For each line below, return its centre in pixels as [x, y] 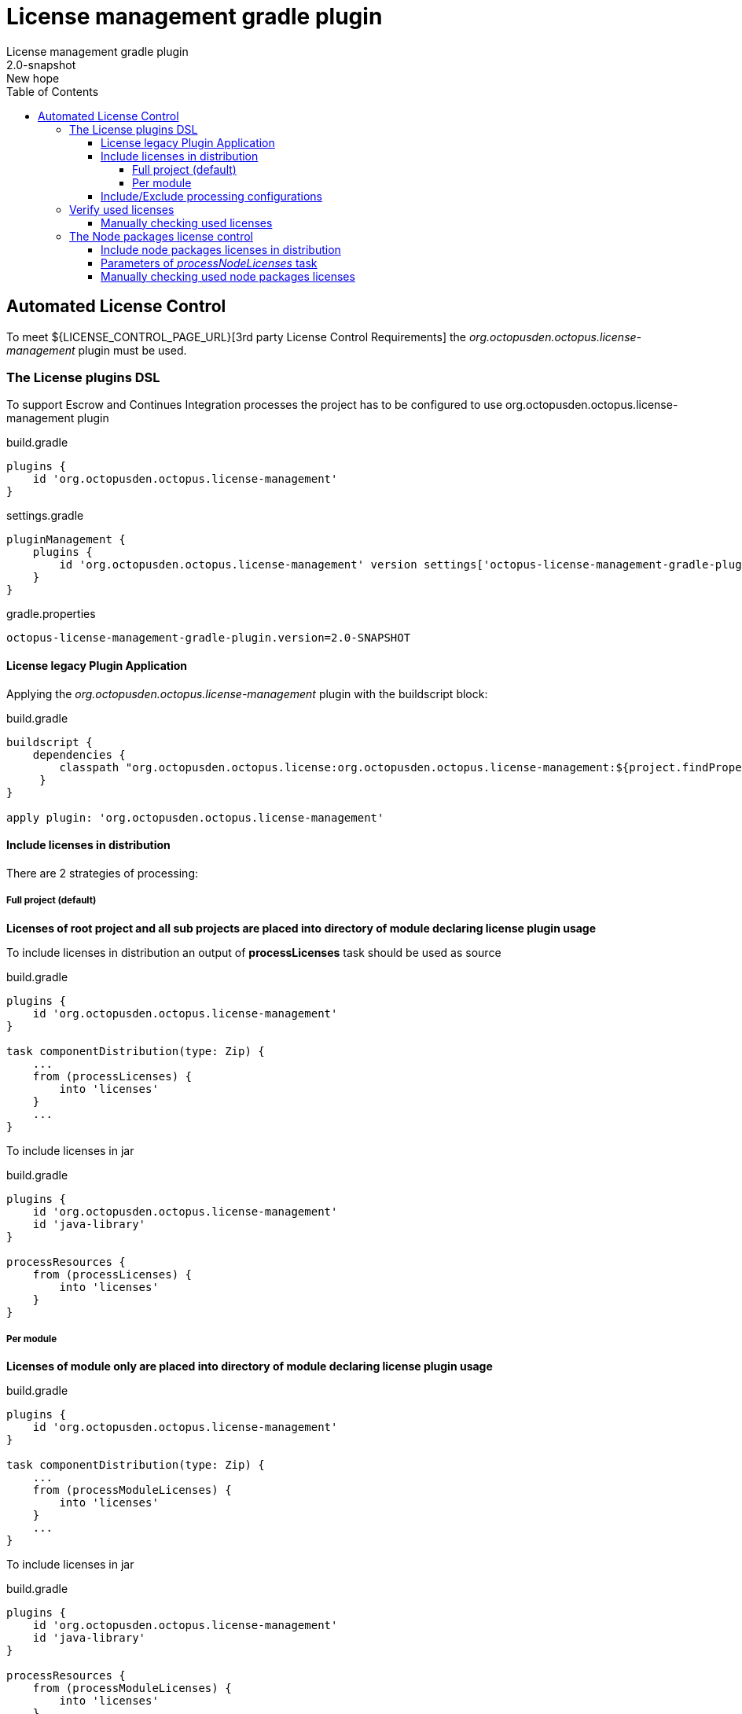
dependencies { [79, 754]
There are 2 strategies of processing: [103, 873]
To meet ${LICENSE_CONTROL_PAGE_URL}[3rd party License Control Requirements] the [237, 337]
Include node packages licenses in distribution [221, 249]
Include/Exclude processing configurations [211, 196]
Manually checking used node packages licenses [228, 276]
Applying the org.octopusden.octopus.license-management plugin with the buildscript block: [247, 693]
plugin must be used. [132, 350]
